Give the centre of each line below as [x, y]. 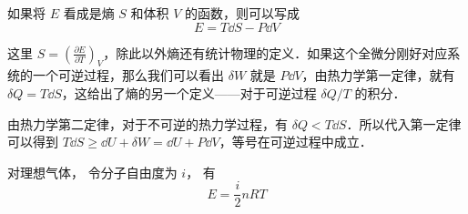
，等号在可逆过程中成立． [295, 142]
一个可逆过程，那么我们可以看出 [128, 75]
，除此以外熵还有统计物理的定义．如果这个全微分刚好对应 [275, 52]
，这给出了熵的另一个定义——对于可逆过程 [189, 92]
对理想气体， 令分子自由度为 [92, 172]
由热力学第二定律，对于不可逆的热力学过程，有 [148, 123]
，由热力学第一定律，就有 [378, 75]
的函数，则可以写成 [243, 13]
